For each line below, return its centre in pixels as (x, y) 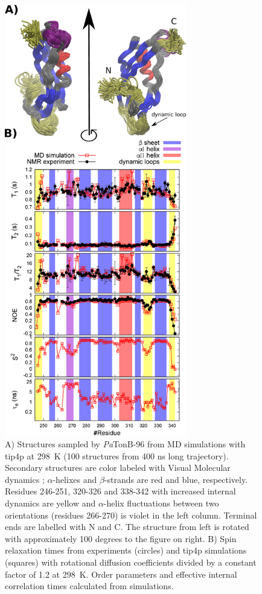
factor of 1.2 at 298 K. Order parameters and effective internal (121, 574)
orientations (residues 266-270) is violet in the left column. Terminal (131, 515)
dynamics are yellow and (50, 503)
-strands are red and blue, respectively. (176, 479)
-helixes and (75, 479)
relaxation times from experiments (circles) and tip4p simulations (126, 550)
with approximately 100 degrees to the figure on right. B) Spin (121, 538)
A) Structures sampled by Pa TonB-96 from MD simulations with (125, 443)
